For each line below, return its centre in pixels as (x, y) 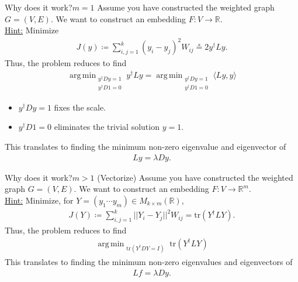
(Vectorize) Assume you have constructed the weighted (195, 177)
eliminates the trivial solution (107, 127)
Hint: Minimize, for (39, 200)
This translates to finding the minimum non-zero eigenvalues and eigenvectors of (149, 262)
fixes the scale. (80, 107)
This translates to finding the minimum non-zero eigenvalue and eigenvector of (145, 146)
